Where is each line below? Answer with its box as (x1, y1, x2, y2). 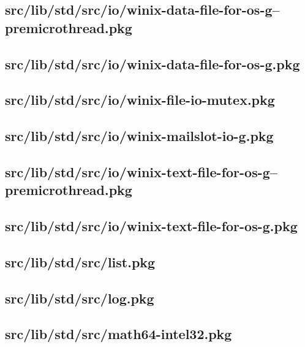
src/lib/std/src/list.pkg (5, 252, 156, 271)
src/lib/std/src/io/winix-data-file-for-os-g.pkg (5, 54, 300, 73)
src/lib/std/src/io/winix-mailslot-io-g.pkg (5, 126, 274, 145)
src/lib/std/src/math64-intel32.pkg (5, 324, 232, 343)
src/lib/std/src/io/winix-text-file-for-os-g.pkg (5, 216, 298, 235)
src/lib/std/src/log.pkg (5, 288, 154, 307)
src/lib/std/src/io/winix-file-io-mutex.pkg (5, 90, 275, 109)
